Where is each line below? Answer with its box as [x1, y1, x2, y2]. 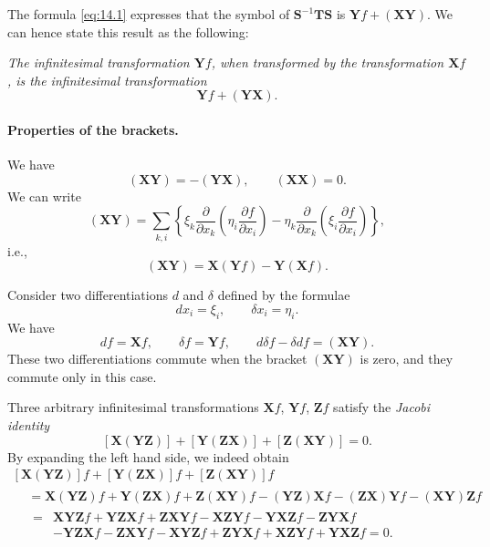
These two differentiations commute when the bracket [7, 349, 308, 368]
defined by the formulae [217, 285, 350, 304]
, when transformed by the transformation [211, 53, 444, 72]
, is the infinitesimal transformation [7, 70, 207, 89]
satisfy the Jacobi [333, 397, 431, 417]
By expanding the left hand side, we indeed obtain [7, 447, 289, 466]
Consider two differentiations [7, 285, 169, 304]
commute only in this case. [7, 366, 157, 386]
